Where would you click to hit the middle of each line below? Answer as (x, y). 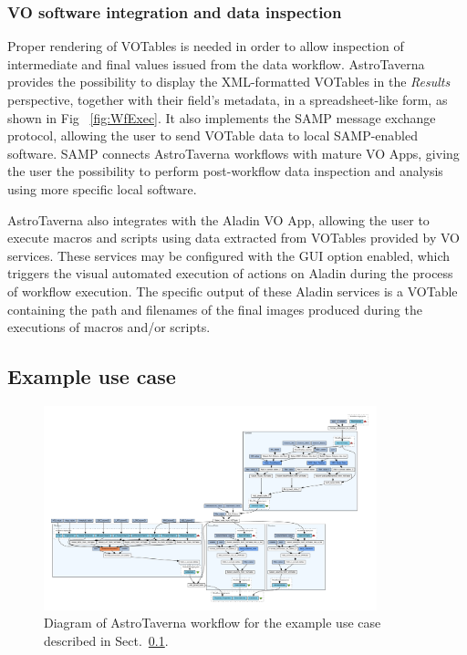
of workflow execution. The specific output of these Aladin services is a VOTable (233, 291)
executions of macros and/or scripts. (109, 327)
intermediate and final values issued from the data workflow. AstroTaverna (216, 63)
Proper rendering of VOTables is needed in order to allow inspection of (206, 46)
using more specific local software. (102, 188)
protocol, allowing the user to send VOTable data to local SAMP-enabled (213, 135)
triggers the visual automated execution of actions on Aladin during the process (230, 273)
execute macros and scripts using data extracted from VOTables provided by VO (234, 238)
